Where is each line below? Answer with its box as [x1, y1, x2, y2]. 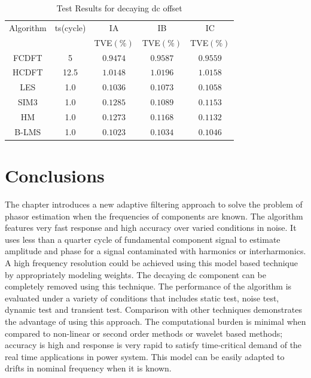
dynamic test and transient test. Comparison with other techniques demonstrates [5, 303, 302, 316]
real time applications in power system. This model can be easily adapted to [5, 350, 285, 362]
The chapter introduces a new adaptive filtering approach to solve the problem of [5, 197, 303, 210]
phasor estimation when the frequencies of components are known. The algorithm [5, 209, 303, 222]
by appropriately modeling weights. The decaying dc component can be [5, 268, 266, 281]
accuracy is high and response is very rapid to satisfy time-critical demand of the [5, 339, 302, 351]
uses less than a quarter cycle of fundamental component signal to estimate [5, 233, 280, 245]
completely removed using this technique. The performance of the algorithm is [5, 280, 292, 292]
